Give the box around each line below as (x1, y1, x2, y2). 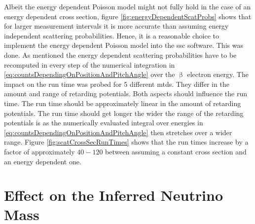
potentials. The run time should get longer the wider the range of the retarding (4, 108, 244, 118)
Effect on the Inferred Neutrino (4, 185, 223, 205)
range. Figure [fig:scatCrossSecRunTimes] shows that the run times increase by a (4, 137, 249, 147)
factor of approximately (4, 146, 75, 156)
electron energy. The (187, 69, 249, 79)
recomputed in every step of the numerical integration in (4, 59, 175, 70)
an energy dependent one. (4, 156, 81, 166)
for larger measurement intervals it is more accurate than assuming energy (4, 21, 229, 31)
